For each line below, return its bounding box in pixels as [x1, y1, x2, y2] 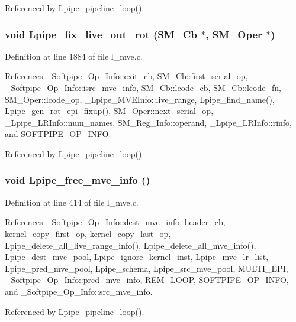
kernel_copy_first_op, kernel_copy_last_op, [5, 227, 171, 239]
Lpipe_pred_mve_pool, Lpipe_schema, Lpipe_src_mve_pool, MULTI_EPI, [5, 262, 288, 274]
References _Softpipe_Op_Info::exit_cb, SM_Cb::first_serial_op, [5, 70, 248, 82]
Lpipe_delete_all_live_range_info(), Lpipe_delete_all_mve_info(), [5, 239, 256, 251]
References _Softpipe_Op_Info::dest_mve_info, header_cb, [5, 216, 226, 228]
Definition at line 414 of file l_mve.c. [5, 196, 139, 208]
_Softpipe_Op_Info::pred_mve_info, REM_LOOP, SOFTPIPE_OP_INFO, [5, 274, 289, 286]
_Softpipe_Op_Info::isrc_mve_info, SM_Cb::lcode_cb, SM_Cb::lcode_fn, [5, 82, 281, 93]
